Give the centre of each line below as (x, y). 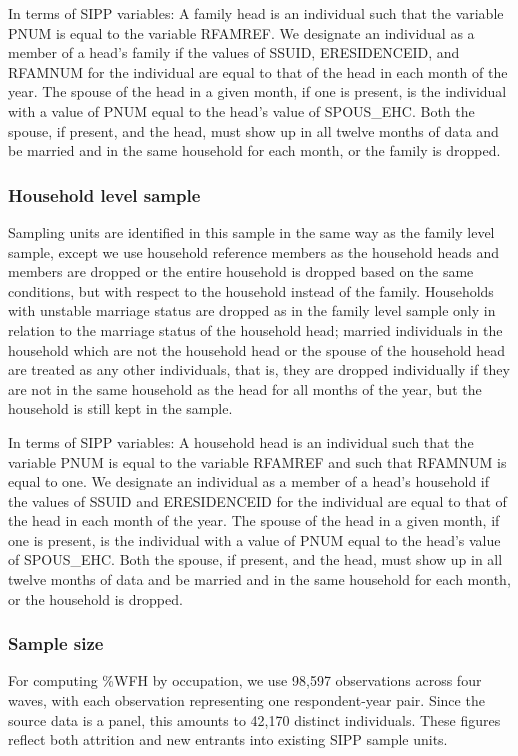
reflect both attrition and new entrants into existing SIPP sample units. (228, 739)
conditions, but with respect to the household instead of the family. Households (251, 290)
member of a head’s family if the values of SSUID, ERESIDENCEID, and (234, 52)
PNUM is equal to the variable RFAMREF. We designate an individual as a (241, 32)
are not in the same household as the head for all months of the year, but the (245, 388)
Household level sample (104, 194)
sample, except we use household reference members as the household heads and (253, 251)
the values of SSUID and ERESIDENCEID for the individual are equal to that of (257, 500)
